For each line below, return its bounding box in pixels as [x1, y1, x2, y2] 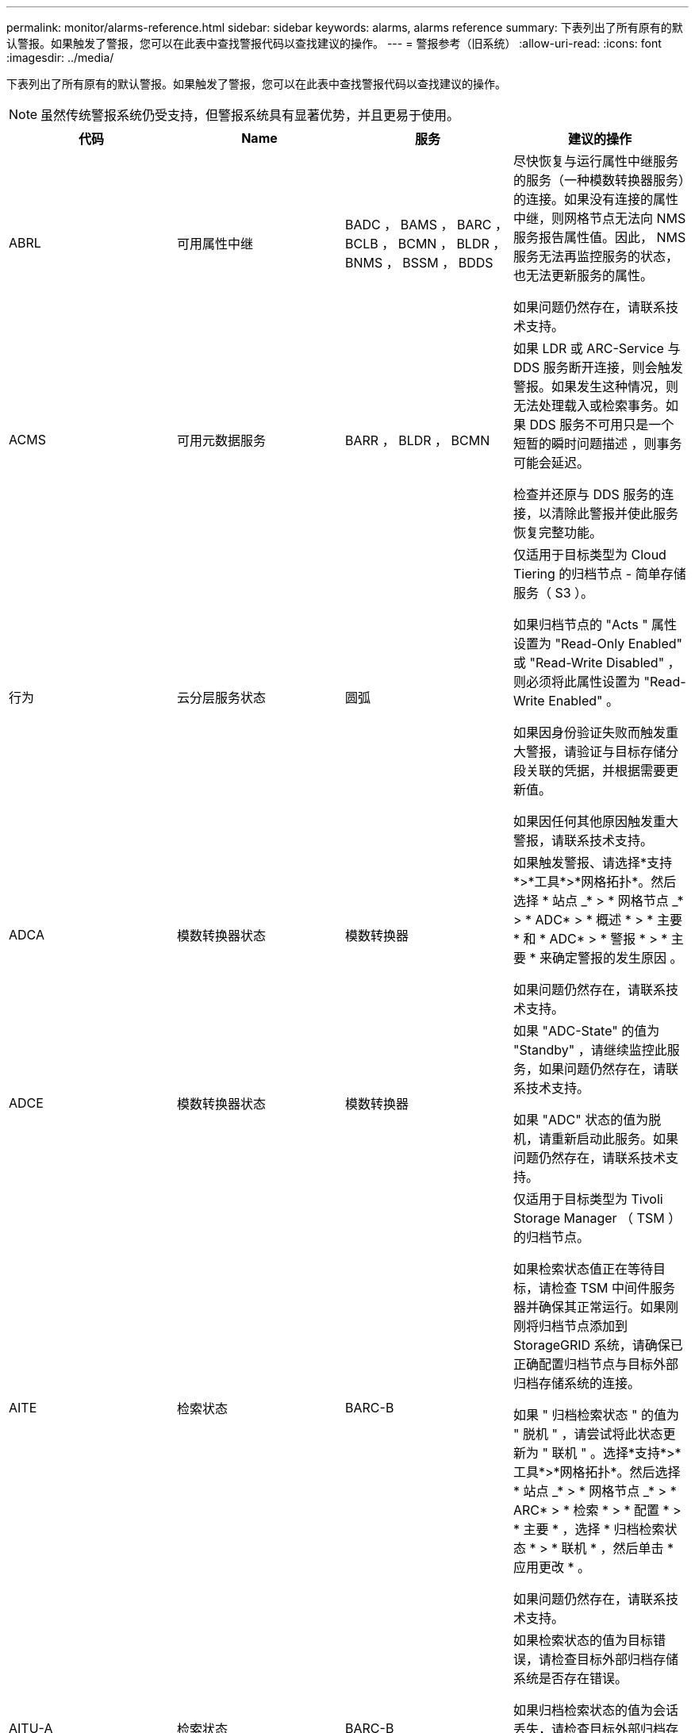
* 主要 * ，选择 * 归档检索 [513, 1521, 665, 1537]
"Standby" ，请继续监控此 [513, 1042, 667, 1058]
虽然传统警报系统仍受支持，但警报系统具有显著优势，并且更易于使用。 [40, 107, 460, 123]
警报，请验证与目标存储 [525, 744, 666, 759]
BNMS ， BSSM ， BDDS [345, 255, 493, 271]
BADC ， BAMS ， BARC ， [345, 217, 509, 232]
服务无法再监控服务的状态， [513, 248, 678, 264]
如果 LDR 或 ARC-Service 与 [513, 340, 681, 356]
